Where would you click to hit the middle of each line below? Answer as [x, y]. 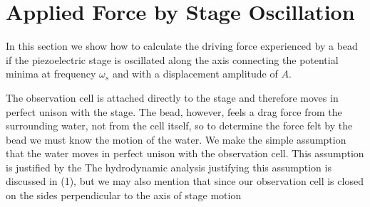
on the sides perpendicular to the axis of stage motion [124, 195]
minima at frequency [51, 74]
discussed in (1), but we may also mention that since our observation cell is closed [185, 181]
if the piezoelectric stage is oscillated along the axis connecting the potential [172, 59]
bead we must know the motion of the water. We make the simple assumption [176, 139]
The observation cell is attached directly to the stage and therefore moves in [172, 97]
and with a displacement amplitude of [195, 74]
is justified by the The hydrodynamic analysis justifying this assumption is [169, 167]
